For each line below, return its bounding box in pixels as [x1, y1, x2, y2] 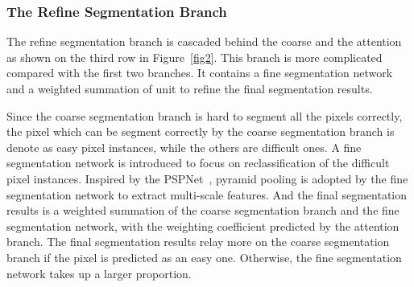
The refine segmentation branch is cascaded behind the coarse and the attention [6, 33, 402, 50]
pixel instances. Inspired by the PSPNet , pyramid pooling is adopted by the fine [6, 170, 408, 187]
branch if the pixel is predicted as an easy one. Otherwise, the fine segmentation [6, 248, 402, 265]
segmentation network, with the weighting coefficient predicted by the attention [6, 217, 400, 234]
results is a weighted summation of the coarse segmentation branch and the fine [6, 202, 400, 219]
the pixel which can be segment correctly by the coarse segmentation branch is [6, 123, 395, 140]
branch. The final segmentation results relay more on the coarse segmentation [6, 233, 390, 250]
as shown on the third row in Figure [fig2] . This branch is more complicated [6, 48, 383, 65]
